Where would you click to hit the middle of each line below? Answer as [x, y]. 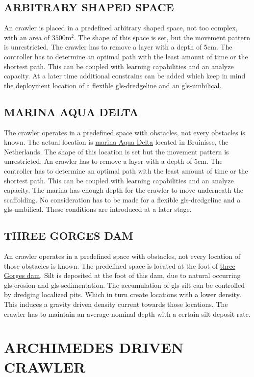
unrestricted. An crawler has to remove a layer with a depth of [98, 161]
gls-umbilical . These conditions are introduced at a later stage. [98, 209]
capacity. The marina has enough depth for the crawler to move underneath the [124, 190]
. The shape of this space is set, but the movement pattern [162, 37]
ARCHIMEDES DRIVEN [94, 347]
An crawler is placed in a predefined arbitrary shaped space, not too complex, [121, 28]
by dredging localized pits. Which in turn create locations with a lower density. [123, 294]
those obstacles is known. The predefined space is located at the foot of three [120, 265]
